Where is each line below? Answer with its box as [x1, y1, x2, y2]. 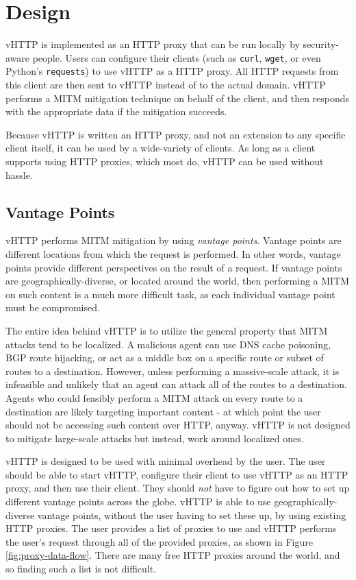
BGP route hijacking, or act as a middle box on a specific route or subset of [5, 350, 324, 365]
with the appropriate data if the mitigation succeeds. [5, 104, 227, 119]
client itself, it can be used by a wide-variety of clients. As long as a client [5, 141, 316, 155]
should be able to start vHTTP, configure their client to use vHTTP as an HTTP [5, 467, 348, 481]
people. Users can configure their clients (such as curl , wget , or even [32, 50, 321, 64]
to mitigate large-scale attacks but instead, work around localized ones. [5, 431, 304, 445]
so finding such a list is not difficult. [5, 561, 157, 576]
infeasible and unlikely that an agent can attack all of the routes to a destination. [5, 377, 347, 391]
